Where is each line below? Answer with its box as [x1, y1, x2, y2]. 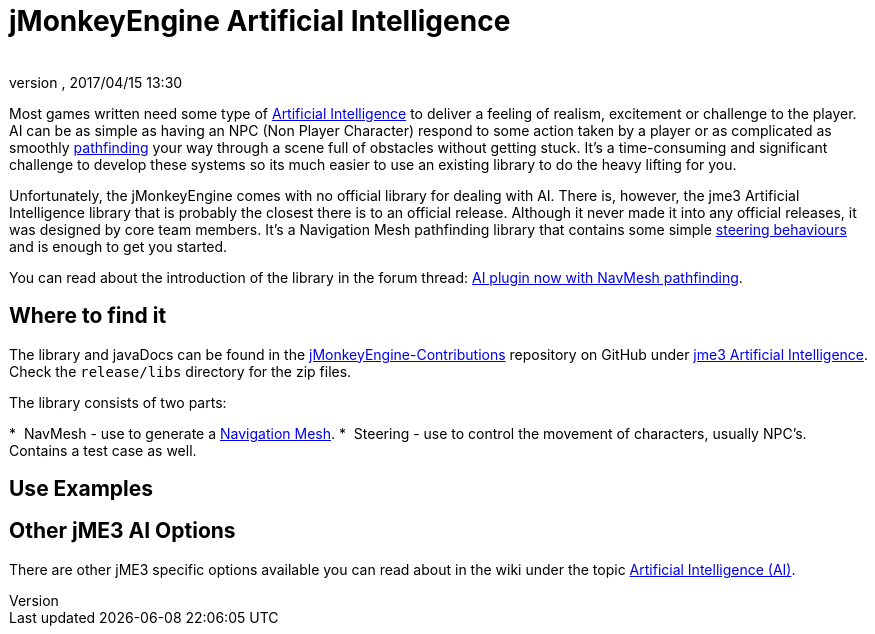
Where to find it [9, 303, 167, 329]
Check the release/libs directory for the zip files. [9, 362, 352, 380]
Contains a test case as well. [9, 441, 197, 459]
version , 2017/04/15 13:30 [9, 73, 183, 91]
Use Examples [9, 476, 154, 502]
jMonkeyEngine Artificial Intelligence [9, 4, 511, 38]
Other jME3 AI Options [9, 518, 236, 544]
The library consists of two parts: [9, 393, 227, 411]
